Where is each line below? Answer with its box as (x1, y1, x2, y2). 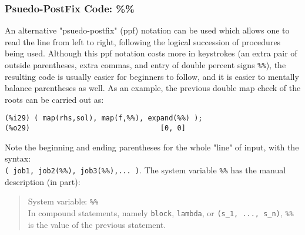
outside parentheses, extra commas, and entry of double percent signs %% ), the (5, 59, 286, 70)
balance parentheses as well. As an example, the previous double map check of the (5, 82, 301, 94)
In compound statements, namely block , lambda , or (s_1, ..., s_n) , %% (28, 206, 294, 219)
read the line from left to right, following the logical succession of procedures (5, 35, 281, 48)
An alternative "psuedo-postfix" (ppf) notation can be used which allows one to (5, 24, 290, 36)
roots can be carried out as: (5, 93, 104, 105)
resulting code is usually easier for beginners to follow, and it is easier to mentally (5, 70, 299, 82)
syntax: (5, 152, 31, 164)
